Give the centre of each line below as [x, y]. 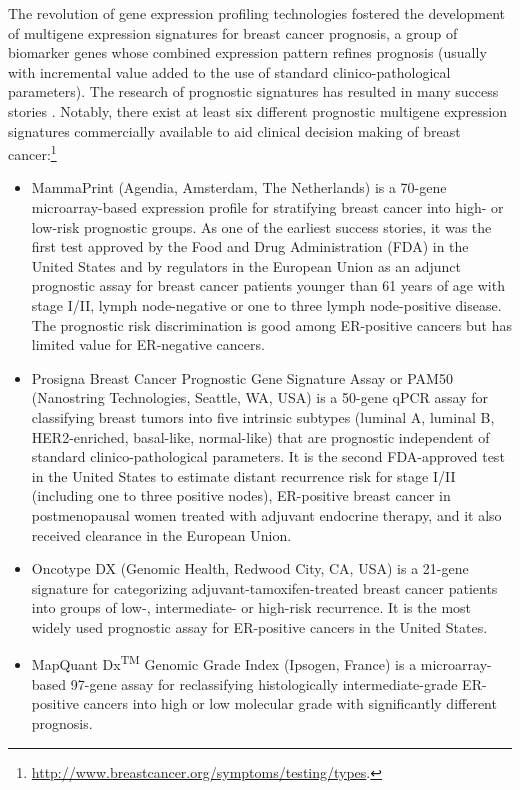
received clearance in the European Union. [161, 534]
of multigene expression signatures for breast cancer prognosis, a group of [233, 32]
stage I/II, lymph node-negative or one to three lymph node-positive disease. [266, 304]
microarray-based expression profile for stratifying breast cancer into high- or [267, 207]
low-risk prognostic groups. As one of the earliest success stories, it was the [261, 226]
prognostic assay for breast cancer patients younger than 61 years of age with [268, 285]
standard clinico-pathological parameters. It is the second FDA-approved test [268, 456]
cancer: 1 [32, 152]
